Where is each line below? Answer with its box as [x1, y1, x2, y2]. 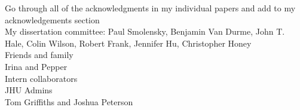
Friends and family [5, 48, 74, 61]
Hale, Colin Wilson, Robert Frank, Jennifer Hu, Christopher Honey [5, 36, 252, 49]
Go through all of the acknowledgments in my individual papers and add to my [5, 2, 296, 14]
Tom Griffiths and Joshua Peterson [5, 95, 133, 108]
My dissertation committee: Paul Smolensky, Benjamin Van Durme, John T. [5, 25, 285, 38]
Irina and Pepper [5, 60, 68, 72]
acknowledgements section [5, 13, 100, 26]
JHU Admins [5, 84, 53, 96]
